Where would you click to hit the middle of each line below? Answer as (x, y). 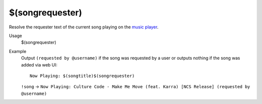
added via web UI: (39, 65)
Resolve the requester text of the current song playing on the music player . (84, 27)
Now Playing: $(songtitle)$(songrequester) (82, 76)
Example (18, 51)
